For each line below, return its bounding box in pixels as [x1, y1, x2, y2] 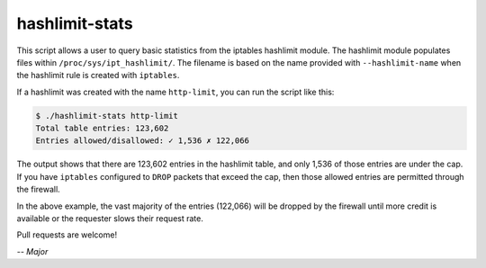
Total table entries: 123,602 [35, 123, 169, 134]
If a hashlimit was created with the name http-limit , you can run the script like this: [16, 86, 335, 97]
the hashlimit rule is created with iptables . [16, 70, 180, 81]
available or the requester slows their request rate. [16, 213, 204, 224]
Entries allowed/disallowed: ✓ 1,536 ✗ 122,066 [35, 136, 249, 146]
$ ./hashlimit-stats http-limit [35, 111, 179, 121]
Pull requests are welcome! [16, 229, 117, 240]
